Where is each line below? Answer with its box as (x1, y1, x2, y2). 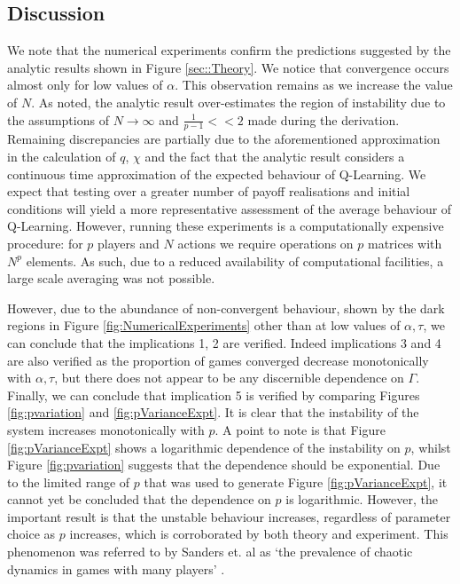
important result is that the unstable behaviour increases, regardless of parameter (7, 507, 451, 525)
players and (97, 233, 160, 252)
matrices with (367, 233, 442, 252)
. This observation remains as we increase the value (175, 75, 453, 94)
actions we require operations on (177, 233, 354, 252)
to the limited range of (7, 472, 130, 491)
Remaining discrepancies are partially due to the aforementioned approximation (7, 130, 441, 148)
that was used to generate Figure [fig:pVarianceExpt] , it (144, 472, 448, 491)
